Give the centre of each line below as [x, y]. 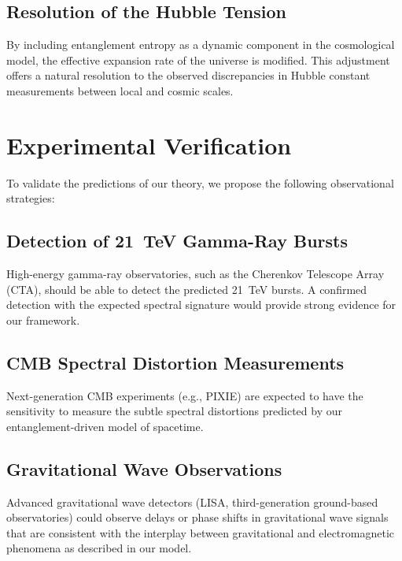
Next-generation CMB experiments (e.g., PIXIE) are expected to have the [185, 395]
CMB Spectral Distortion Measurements [175, 362]
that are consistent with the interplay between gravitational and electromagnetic [201, 532]
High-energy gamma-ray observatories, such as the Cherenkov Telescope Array [195, 274]
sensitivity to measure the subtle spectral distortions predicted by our [174, 411]
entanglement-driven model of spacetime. [105, 426]
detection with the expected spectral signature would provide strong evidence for [201, 305]
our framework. [43, 320]
